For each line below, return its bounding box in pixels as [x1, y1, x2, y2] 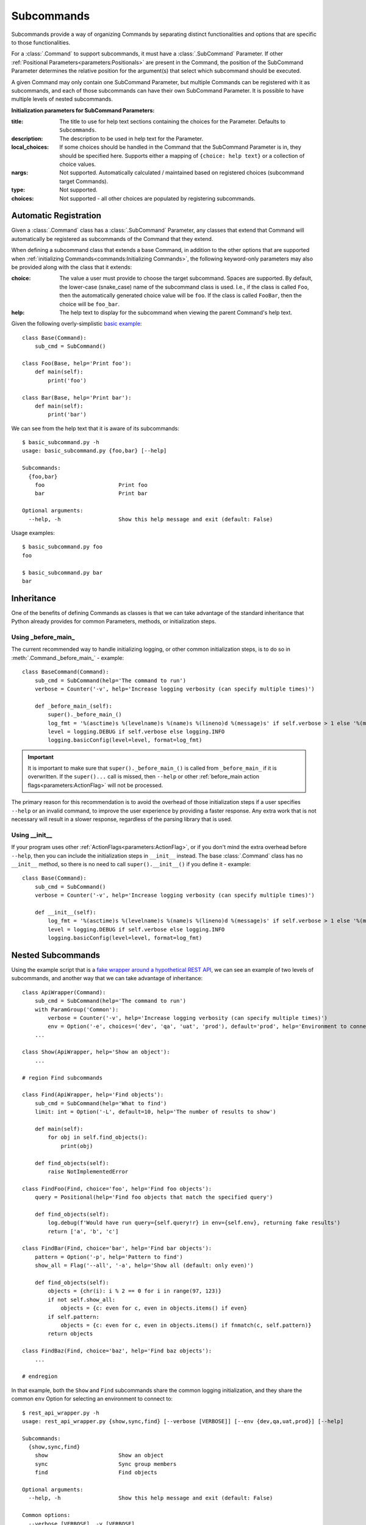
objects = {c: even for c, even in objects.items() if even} [60, 1305, 248, 1311]
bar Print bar [34, 490, 148, 497]
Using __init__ [11, 830, 52, 839]
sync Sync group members [34, 1460, 177, 1467]
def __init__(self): [34, 909, 96, 916]
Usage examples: [11, 529, 55, 536]
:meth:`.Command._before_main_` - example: [11, 654, 124, 661]
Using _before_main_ [11, 633, 75, 641]
